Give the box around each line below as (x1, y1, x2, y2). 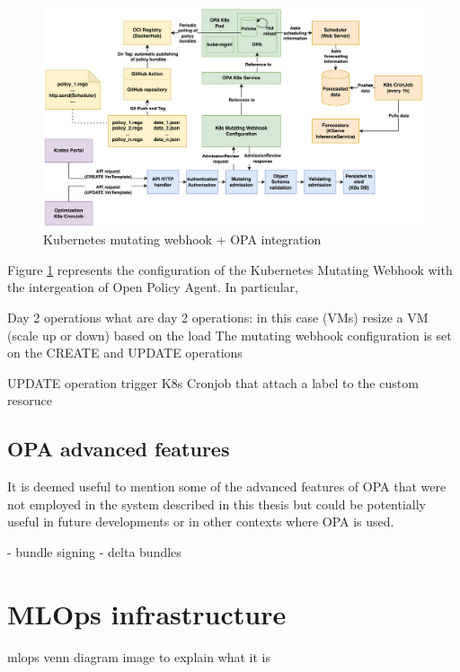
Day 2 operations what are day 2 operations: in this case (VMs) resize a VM (7, 308, 429, 327)
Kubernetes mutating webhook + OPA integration (43, 230, 322, 249)
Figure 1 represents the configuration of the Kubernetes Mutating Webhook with (7, 260, 453, 279)
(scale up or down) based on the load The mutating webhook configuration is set (7, 325, 452, 344)
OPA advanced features (7, 435, 230, 463)
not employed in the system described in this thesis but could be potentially (7, 494, 427, 513)
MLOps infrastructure (7, 595, 287, 632)
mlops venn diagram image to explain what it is (7, 647, 271, 666)
